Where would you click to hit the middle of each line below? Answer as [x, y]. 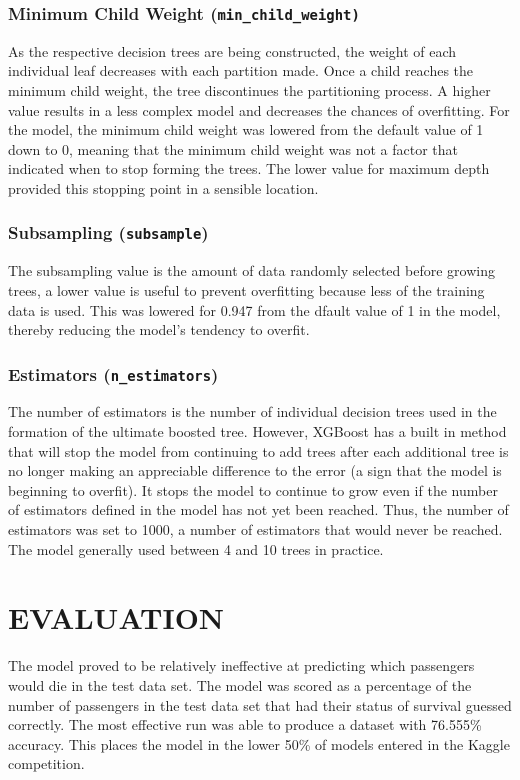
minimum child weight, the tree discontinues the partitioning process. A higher [249, 89]
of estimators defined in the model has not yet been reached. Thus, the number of [258, 509]
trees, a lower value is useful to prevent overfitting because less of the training [246, 289]
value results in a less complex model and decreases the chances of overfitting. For [259, 109]
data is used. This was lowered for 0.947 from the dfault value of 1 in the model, [254, 309]
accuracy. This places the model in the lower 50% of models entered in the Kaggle [259, 743]
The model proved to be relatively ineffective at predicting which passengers [241, 665]
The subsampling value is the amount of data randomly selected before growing [251, 270]
